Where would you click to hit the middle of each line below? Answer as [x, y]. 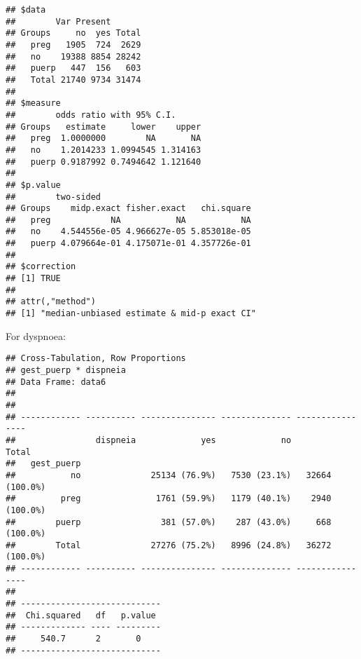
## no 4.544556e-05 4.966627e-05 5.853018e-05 [128, 232]
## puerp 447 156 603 [73, 68]
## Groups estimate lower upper [104, 127]
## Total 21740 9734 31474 [73, 80]
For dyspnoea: [36, 335]
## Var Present [58, 21]
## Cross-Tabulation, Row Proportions [96, 359]
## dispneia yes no [149, 440]
